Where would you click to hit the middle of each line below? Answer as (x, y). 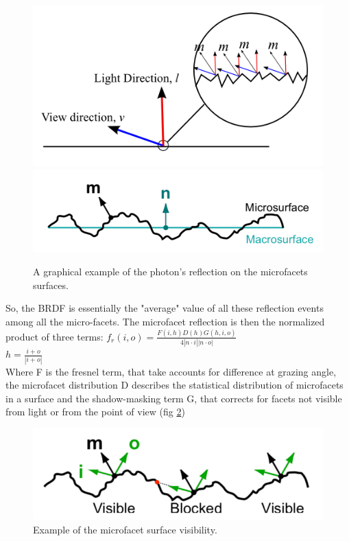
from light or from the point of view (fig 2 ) (95, 412)
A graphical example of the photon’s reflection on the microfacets (170, 272)
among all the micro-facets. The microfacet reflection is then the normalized (165, 321)
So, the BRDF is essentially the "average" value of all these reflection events (165, 308)
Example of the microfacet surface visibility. (125, 529)
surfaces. (51, 285)
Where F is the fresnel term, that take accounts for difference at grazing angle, (171, 371)
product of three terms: (55, 336)
